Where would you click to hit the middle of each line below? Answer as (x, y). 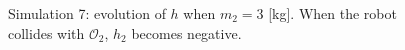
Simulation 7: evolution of (87, 13)
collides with (46, 32)
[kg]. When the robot (332, 13)
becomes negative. (186, 32)
